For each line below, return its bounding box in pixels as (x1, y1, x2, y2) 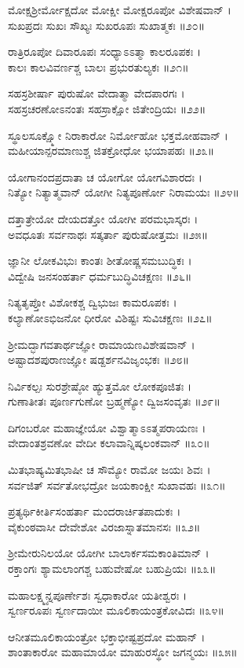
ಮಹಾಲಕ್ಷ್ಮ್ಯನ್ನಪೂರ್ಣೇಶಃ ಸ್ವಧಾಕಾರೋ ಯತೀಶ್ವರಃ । (8, 586, 188, 603)
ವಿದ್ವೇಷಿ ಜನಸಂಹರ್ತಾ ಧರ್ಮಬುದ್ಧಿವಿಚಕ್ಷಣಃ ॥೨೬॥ (8, 267, 192, 284)
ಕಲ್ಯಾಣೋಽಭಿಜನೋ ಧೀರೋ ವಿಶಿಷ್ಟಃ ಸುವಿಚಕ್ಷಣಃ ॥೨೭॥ (8, 309, 213, 325)
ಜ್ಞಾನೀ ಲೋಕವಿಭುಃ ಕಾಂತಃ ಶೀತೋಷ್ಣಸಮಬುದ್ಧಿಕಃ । (8, 252, 192, 269)
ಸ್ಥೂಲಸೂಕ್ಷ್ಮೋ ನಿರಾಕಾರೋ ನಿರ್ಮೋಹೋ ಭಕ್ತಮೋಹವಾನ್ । (8, 127, 228, 143)
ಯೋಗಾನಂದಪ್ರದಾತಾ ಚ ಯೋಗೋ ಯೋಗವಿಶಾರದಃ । (8, 168, 202, 185)
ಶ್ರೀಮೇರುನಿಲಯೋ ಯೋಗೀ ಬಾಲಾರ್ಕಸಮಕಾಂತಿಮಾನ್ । (8, 545, 209, 561)
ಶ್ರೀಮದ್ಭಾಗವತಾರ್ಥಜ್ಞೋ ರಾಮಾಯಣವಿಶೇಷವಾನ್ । (8, 336, 195, 352)
